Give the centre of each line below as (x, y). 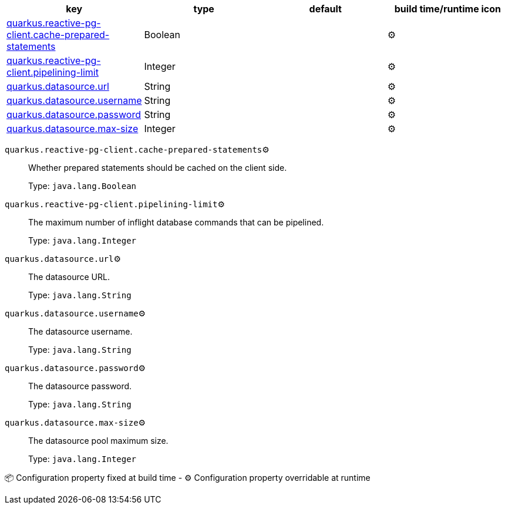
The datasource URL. (69, 277)
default (325, 9)
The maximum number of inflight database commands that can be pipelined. (176, 222)
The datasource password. (80, 386)
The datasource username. (80, 331)
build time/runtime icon (447, 9)
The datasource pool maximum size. (98, 441)
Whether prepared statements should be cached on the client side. (158, 168)
